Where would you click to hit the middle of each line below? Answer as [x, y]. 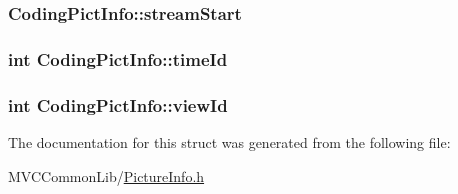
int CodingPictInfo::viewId [118, 104]
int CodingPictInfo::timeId [118, 58]
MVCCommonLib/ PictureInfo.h [106, 175]
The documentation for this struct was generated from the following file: [229, 141]
